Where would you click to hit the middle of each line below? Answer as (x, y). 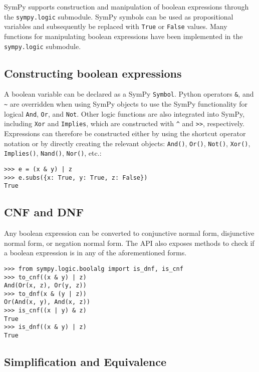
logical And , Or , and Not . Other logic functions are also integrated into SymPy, (124, 113)
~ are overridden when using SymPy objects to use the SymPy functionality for (126, 104)
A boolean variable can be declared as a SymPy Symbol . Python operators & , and (129, 94)
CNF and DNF (44, 212)
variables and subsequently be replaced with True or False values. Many (116, 26)
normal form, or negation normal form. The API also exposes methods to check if (129, 243)
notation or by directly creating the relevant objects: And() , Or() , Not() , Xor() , (127, 143)
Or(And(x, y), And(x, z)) (47, 302)
